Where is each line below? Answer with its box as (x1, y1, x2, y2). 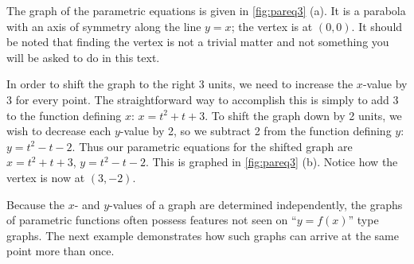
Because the (6, 196, 64, 212)
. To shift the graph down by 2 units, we (205, 107, 402, 123)
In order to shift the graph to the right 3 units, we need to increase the (6, 76, 353, 92)
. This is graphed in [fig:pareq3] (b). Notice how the (145, 153, 398, 170)
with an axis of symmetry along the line (6, 17, 201, 34)
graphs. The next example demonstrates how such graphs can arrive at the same (6, 227, 399, 243)
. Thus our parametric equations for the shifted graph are (72, 138, 353, 154)
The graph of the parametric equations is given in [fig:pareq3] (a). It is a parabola (6, 2, 406, 18)
